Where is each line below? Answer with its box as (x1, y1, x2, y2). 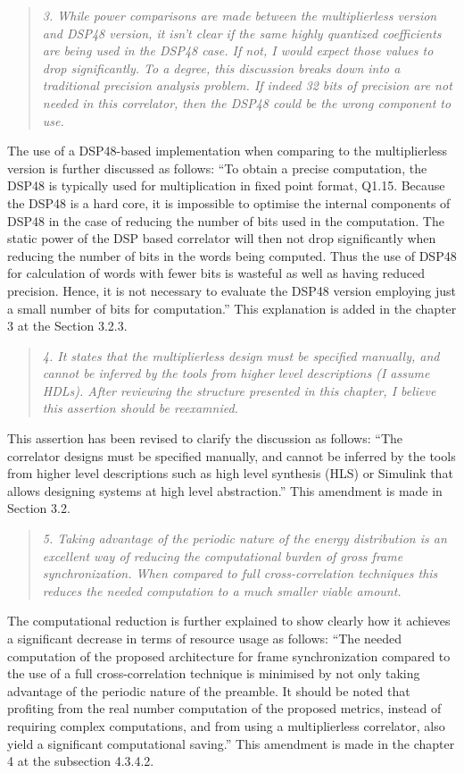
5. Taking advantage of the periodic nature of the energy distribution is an (42, 529, 447, 548)
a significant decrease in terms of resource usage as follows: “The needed (7, 629, 402, 647)
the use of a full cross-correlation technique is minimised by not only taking (7, 664, 420, 683)
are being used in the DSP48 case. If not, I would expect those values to (42, 41, 434, 60)
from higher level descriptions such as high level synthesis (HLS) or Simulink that (7, 464, 453, 483)
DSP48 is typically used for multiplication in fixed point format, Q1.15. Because (7, 176, 445, 195)
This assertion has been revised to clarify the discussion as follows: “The (7, 429, 403, 448)
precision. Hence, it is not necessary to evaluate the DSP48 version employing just (7, 281, 456, 299)
